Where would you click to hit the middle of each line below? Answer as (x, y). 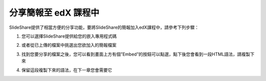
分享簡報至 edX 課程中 (54, 13)
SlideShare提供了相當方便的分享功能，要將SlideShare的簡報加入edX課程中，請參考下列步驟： (104, 27)
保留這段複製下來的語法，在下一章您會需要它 (67, 70)
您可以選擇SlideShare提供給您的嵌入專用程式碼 (69, 36)
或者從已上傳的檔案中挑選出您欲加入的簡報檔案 (69, 45)
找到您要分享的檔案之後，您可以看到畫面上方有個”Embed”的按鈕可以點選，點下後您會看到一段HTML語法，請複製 (136, 54)
